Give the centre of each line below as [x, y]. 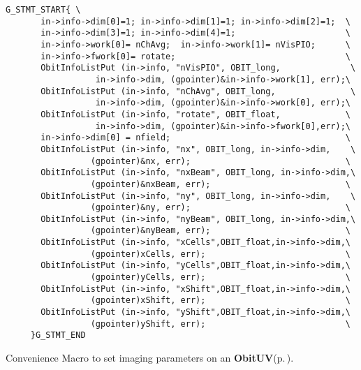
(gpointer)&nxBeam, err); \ [220, 184]
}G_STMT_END [58, 335]
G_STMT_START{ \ [43, 10]
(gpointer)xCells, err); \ [220, 254]
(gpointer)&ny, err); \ [220, 208]
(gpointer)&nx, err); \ [220, 161]
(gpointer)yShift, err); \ [220, 324]
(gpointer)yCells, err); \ [220, 277]
